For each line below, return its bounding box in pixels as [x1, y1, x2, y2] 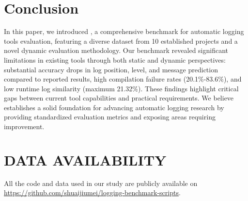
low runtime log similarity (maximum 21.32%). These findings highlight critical [4, 83, 239, 93]
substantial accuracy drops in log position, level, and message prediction [4, 64, 218, 74]
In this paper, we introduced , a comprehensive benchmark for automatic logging [4, 26, 244, 36]
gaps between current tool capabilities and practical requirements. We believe [4, 93, 234, 103]
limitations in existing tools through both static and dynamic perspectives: [4, 54, 226, 65]
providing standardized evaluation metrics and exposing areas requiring [4, 112, 216, 122]
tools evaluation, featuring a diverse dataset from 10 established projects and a [4, 35, 238, 46]
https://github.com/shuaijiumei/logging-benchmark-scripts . [4, 187, 181, 198]
